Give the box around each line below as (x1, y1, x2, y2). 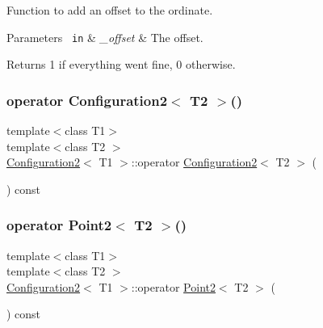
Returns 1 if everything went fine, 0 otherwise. (6, 56, 236, 73)
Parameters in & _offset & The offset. (6, 28, 203, 45)
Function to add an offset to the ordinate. (6, 2, 213, 18)
